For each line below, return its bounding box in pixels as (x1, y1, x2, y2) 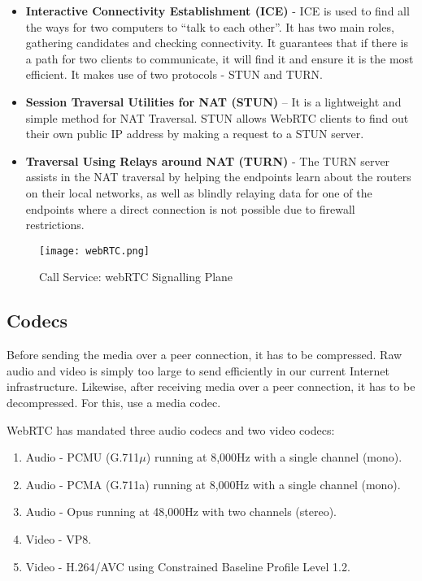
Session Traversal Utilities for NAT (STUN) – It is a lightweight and (25, 93, 402, 110)
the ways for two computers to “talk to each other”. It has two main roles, (25, 18, 394, 35)
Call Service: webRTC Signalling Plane (39, 268, 233, 285)
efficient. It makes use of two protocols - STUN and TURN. (25, 66, 323, 83)
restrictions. (25, 216, 85, 233)
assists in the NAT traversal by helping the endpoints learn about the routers (25, 168, 411, 185)
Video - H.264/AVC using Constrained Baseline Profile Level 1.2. (25, 557, 350, 574)
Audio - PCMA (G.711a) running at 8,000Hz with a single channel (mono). (25, 475, 401, 492)
